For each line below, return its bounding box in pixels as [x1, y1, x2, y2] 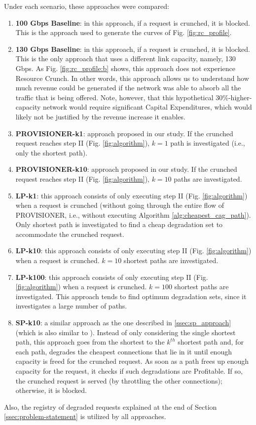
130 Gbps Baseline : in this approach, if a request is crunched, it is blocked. [15, 43, 250, 54]
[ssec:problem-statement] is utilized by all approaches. [4, 411, 166, 422]
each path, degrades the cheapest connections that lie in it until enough [15, 346, 232, 356]
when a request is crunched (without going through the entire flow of [15, 200, 224, 210]
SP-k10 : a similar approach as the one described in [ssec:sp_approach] [15, 317, 231, 328]
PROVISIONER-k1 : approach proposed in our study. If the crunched [15, 128, 233, 138]
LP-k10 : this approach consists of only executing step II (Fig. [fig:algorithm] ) [15, 245, 252, 256]
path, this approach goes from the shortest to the [15, 337, 165, 347]
